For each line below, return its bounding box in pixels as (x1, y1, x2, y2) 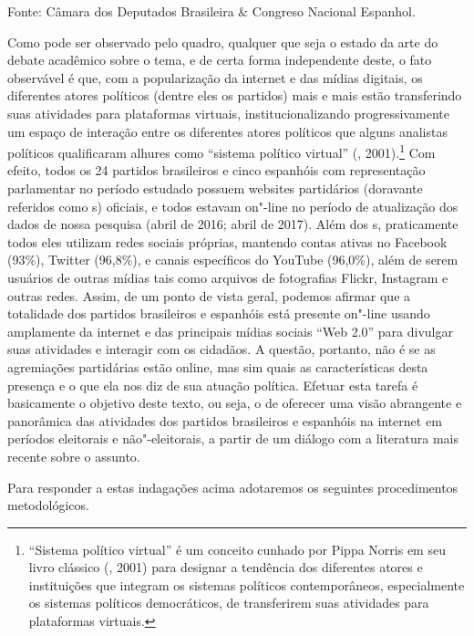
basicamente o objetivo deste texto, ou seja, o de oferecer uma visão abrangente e (7, 393, 462, 412)
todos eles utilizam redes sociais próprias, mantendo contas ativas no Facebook (7, 232, 448, 251)
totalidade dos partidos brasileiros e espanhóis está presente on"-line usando (7, 304, 430, 323)
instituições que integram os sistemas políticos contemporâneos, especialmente (28, 575, 465, 594)
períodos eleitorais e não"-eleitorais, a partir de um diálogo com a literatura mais (7, 429, 459, 448)
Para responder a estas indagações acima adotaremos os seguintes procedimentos (7, 477, 459, 496)
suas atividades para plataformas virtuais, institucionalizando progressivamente (7, 103, 450, 122)
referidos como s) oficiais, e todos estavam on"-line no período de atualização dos (7, 196, 459, 215)
